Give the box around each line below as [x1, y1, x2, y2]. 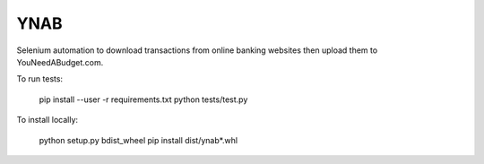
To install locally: [16, 115, 79, 125]
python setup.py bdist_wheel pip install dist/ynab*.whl [39, 134, 238, 145]
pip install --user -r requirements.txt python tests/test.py [39, 94, 248, 105]
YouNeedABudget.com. [16, 56, 104, 67]
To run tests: [16, 73, 63, 84]
